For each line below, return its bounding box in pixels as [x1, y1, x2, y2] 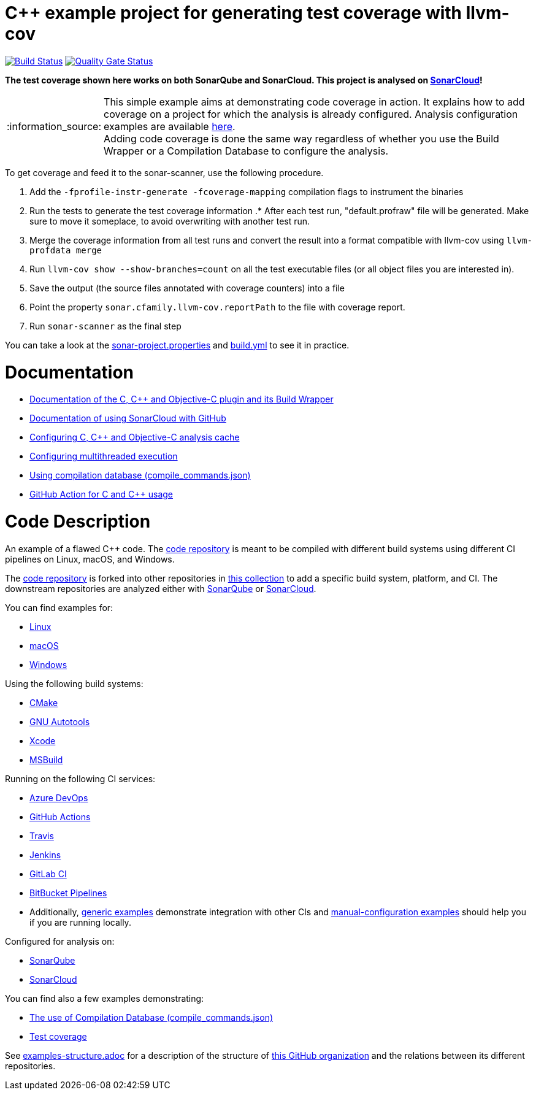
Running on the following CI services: [5, 773, 156, 784]
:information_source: [7, 120, 102, 133]
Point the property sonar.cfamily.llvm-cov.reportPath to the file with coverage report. [29, 301, 405, 312]
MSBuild [29, 754, 63, 765]
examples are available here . [104, 120, 235, 133]
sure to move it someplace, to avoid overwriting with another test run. [29, 215, 310, 226]
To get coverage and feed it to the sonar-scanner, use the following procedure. [5, 167, 324, 178]
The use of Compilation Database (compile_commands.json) [29, 1012, 274, 1023]
